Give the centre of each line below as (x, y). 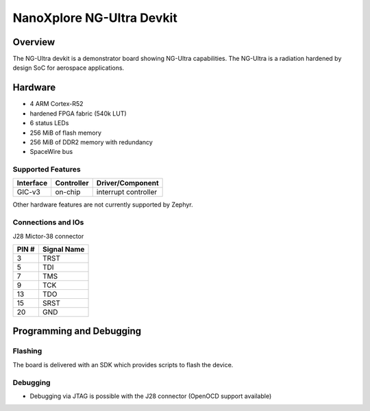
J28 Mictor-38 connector (48, 236)
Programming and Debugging (77, 331)
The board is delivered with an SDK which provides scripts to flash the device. (123, 364)
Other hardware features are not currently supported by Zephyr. (103, 204)
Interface (32, 183)
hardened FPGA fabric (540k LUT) (78, 114)
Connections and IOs (48, 222)
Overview (34, 42)
